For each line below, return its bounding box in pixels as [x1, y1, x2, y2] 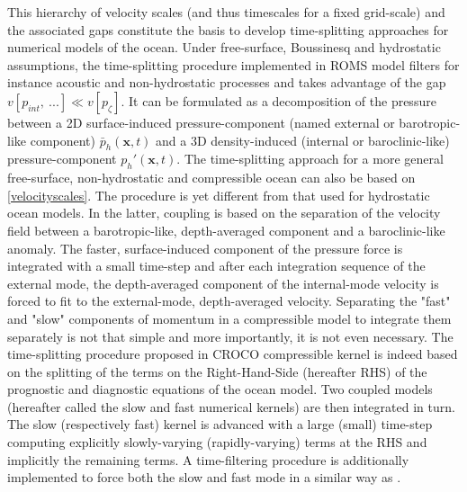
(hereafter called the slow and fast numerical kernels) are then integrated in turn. [7, 397, 455, 416]
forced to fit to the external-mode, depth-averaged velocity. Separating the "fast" [7, 291, 451, 310]
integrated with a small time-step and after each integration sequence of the [7, 256, 426, 275]
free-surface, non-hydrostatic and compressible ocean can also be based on [7, 168, 416, 187]
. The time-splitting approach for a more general [176, 149, 444, 168]
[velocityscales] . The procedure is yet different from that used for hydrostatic [7, 185, 430, 204]
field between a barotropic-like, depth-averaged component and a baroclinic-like [7, 220, 445, 239]
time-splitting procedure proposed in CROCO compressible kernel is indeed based [7, 344, 458, 363]
